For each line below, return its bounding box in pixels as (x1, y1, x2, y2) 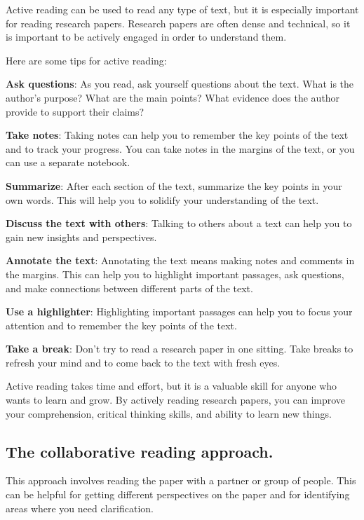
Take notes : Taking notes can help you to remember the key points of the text (6, 128, 349, 142)
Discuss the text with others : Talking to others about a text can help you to (6, 216, 352, 231)
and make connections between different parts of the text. (6, 280, 253, 295)
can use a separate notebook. (6, 155, 130, 170)
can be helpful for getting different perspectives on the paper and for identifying (6, 487, 350, 502)
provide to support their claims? (6, 104, 144, 118)
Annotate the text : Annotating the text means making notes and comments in (6, 253, 355, 268)
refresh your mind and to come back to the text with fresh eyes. (6, 355, 281, 369)
